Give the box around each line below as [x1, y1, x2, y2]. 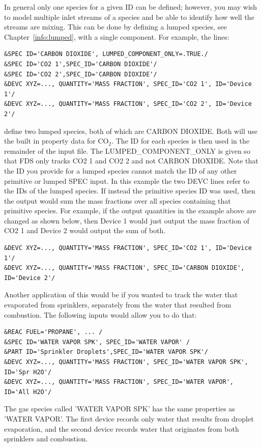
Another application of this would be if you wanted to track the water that [4, 289, 238, 300]
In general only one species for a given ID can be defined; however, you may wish [4, 2, 257, 12]
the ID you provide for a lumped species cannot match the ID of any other [4, 165, 237, 176]
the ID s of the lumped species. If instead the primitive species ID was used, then [4, 185, 255, 196]
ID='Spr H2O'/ [4, 368, 52, 376]
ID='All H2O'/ [4, 388, 52, 396]
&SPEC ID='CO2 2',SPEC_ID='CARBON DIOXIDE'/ [4, 70, 157, 78]
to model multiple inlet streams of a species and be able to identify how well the [4, 11, 254, 22]
